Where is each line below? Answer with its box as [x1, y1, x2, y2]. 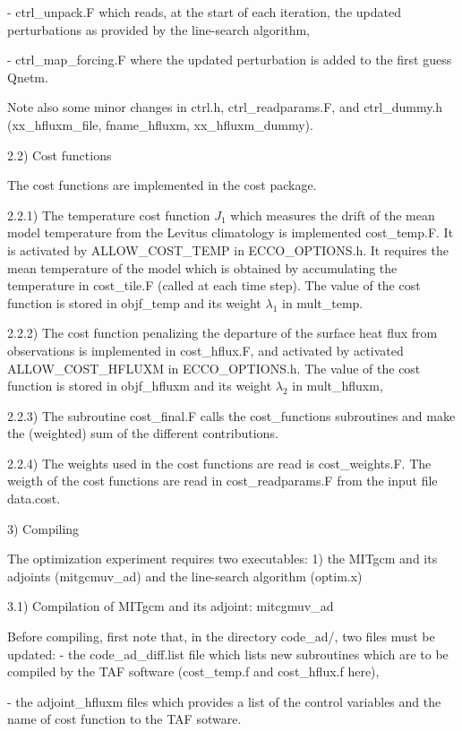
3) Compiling [7, 519, 80, 537]
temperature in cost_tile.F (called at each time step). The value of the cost [7, 276, 421, 295]
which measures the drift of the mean [230, 205, 435, 224]
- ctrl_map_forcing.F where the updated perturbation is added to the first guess [7, 50, 452, 69]
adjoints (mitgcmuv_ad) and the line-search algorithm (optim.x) [7, 566, 363, 585]
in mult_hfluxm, [292, 376, 383, 395]
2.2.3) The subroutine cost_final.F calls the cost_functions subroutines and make [7, 406, 456, 425]
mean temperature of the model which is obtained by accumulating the [7, 258, 398, 277]
